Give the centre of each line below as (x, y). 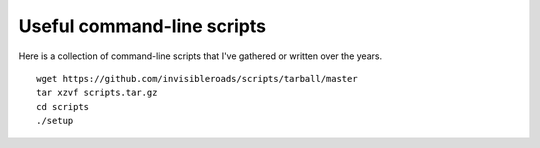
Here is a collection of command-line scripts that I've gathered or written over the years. (200, 56)
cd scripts (63, 106)
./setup (55, 121)
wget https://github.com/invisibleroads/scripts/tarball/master (197, 78)
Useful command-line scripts (142, 26)
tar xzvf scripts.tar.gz (97, 93)
